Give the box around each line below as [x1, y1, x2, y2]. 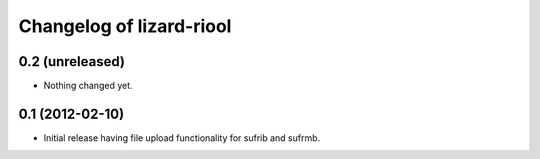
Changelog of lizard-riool [18, 15, 232, 37]
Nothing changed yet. [43, 80, 134, 92]
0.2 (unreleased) [18, 53, 125, 70]
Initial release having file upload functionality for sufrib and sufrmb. [43, 131, 321, 144]
